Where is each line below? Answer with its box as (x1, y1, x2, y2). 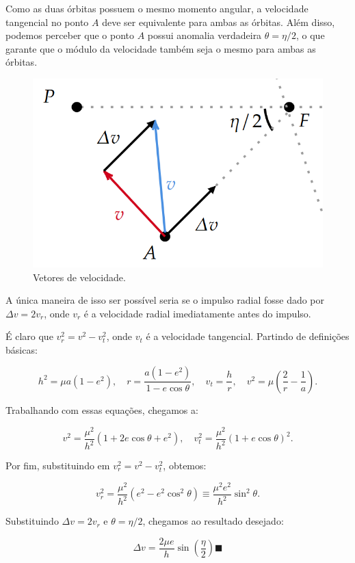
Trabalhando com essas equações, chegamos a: (5, 402, 198, 417)
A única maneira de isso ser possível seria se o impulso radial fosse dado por (5, 293, 325, 307)
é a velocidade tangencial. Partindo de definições (146, 329, 350, 343)
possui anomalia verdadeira (147, 28, 262, 42)
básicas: (5, 342, 38, 356)
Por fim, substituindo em (5, 458, 110, 472)
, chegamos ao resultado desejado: (142, 514, 284, 528)
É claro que (5, 329, 53, 343)
